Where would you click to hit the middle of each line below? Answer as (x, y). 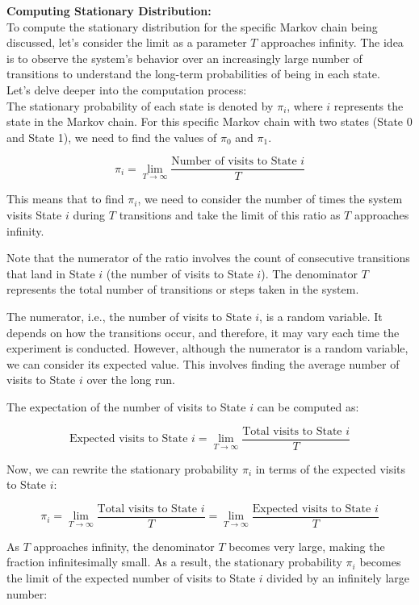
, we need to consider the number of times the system (270, 199)
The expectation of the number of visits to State (126, 406)
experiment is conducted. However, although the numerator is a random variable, (207, 348)
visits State (34, 215)
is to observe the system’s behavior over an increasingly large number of (184, 58)
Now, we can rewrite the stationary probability (123, 468)
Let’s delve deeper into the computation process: (127, 89)
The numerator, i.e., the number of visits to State (129, 316)
